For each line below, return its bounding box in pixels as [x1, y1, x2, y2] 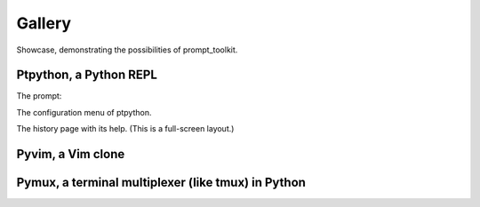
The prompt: [16, 91, 62, 101]
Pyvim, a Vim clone [16, 147, 125, 162]
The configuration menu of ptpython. [16, 107, 152, 117]
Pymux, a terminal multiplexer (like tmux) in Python [16, 175, 307, 190]
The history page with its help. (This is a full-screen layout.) [16, 123, 235, 134]
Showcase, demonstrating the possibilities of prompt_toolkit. [16, 44, 238, 55]
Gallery [16, 13, 71, 33]
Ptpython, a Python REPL [16, 68, 157, 83]
